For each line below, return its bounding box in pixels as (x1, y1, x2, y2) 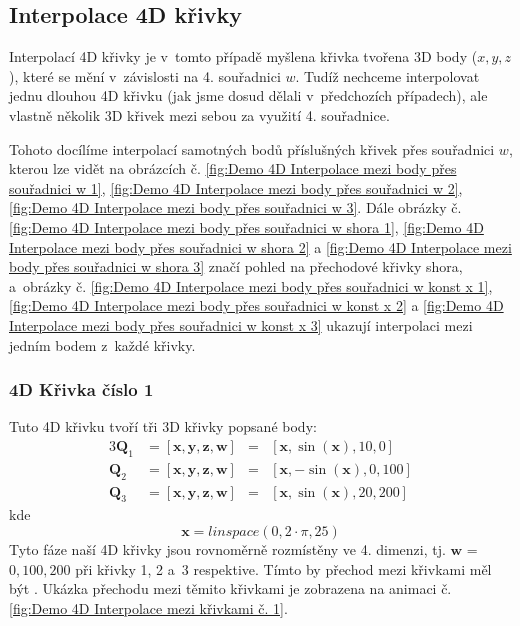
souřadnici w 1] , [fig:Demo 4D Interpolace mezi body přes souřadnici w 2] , (9, 177, 463, 198)
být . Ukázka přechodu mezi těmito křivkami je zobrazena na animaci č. (9, 578, 452, 599)
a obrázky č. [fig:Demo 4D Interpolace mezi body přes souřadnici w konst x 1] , (9, 275, 493, 296)
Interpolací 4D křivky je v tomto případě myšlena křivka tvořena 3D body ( (9, 46, 478, 67)
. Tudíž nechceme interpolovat (295, 65, 480, 86)
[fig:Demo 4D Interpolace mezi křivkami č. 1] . (9, 597, 288, 618)
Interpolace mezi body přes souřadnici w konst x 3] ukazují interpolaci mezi (9, 314, 473, 335)
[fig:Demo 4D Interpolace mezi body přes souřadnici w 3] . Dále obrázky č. (9, 197, 462, 218)
